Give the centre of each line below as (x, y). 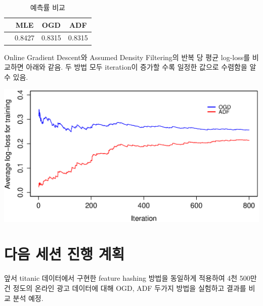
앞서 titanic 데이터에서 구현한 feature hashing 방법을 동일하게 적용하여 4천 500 (127, 278)
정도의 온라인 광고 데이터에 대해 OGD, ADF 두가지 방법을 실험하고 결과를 (129, 288)
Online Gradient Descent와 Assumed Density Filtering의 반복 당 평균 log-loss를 (127, 57)
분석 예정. (28, 298)
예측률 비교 (48, 7)
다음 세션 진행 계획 (64, 254)
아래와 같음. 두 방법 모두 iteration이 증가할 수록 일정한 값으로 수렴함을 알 (141, 67)
